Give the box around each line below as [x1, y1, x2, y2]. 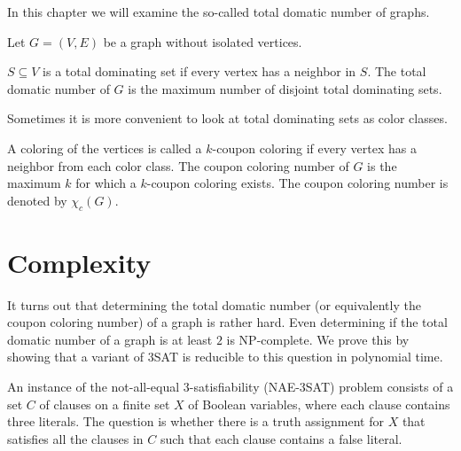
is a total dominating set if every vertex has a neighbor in [43, 62, 356, 81]
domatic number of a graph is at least [7, 330, 213, 348]
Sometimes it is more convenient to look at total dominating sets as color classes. [7, 109, 448, 128]
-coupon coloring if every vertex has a [212, 138, 417, 157]
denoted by [7, 191, 67, 209]
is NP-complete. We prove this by [226, 330, 410, 348]
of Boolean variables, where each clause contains [188, 394, 450, 413]
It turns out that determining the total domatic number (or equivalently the [7, 295, 421, 314]
